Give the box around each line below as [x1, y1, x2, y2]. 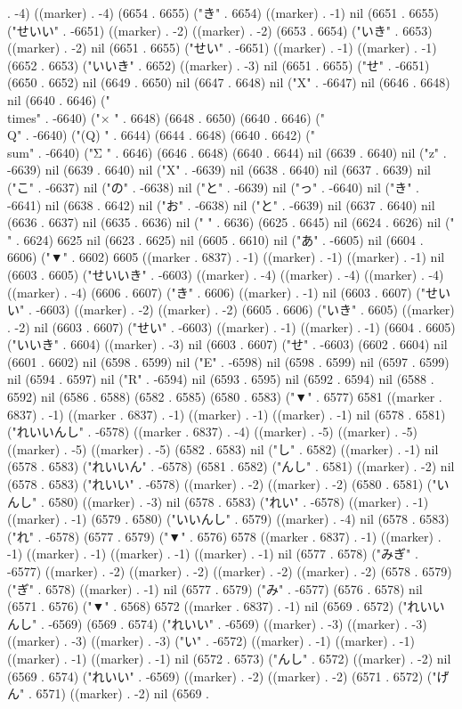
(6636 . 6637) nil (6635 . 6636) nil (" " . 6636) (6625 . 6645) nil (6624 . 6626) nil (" [7, 213, 455, 232]
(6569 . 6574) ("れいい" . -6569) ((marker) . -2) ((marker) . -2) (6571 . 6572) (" [7, 666, 437, 685]
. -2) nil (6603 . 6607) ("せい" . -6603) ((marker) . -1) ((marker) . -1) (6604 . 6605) [7, 317, 456, 336]
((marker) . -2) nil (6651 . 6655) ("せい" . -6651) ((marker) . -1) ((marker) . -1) [7, 38, 437, 57]
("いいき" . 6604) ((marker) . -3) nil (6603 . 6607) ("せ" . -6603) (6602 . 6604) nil [7, 335, 448, 354]
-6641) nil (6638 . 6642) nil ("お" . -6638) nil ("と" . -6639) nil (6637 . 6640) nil [7, 195, 435, 214]
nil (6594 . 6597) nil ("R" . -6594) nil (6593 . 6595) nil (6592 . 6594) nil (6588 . [7, 370, 434, 388]
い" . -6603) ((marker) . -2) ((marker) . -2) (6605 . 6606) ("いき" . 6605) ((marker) [7, 300, 455, 319]
